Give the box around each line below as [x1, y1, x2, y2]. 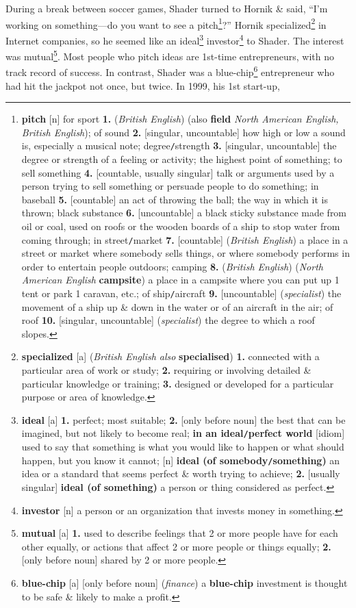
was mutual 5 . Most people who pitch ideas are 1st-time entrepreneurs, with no [5, 47, 335, 63]
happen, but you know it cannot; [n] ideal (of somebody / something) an [21, 453, 340, 467]
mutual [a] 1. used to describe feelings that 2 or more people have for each [21, 526, 338, 540]
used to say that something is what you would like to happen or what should [21, 440, 344, 454]
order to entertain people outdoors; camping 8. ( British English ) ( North [21, 259, 323, 273]
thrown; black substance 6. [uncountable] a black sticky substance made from [21, 205, 347, 220]
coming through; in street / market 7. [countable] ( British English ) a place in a [21, 232, 348, 246]
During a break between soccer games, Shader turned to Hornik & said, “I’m [5, 1, 328, 15]
